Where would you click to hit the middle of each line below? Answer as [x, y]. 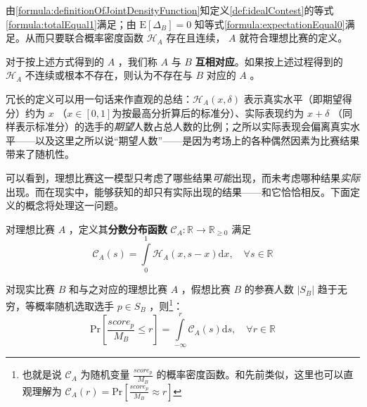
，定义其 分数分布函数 [118, 228]
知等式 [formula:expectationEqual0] [270, 24]
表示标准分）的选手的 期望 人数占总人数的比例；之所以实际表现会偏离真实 [182, 126]
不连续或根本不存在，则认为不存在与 [109, 75]
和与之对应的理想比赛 [118, 289]
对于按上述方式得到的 [55, 61]
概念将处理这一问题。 [74, 205]
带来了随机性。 [40, 154]
